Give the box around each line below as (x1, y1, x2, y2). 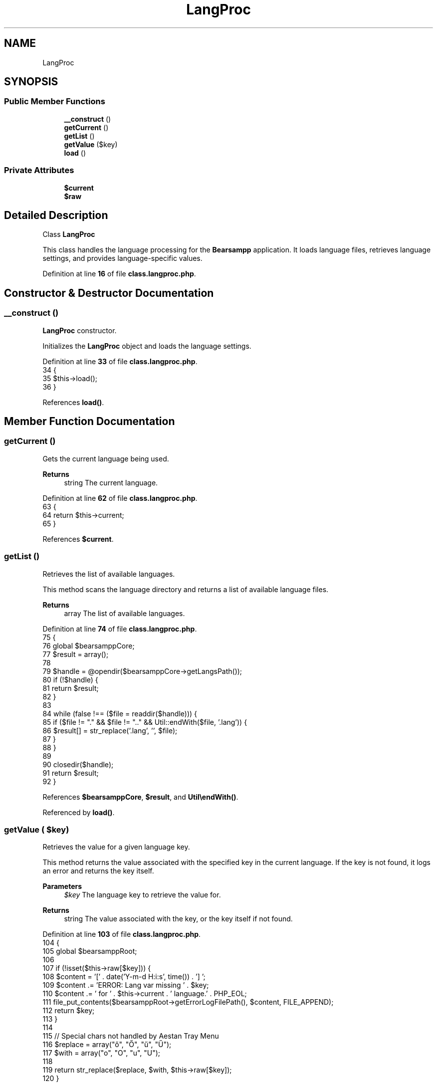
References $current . (42, 534, 114, 543)
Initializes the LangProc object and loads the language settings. (42, 341, 251, 350)
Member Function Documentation (4, 415, 175, 428)
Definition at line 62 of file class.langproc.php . (42, 493, 198, 502)
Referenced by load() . (42, 808, 115, 817)
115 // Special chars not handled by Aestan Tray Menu (42, 1032, 219, 1041)
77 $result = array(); (42, 650, 109, 658)
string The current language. (64, 478, 158, 487)
